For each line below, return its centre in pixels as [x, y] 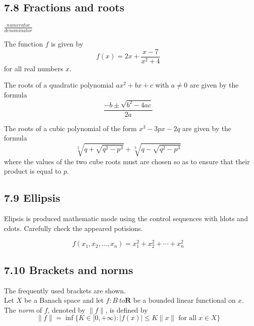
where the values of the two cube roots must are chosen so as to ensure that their [127, 161]
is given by [67, 44]
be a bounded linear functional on [184, 300]
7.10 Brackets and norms [69, 269]
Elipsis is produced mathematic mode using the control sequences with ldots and [126, 218]
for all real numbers [34, 68]
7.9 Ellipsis [32, 198]
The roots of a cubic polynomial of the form [71, 128]
